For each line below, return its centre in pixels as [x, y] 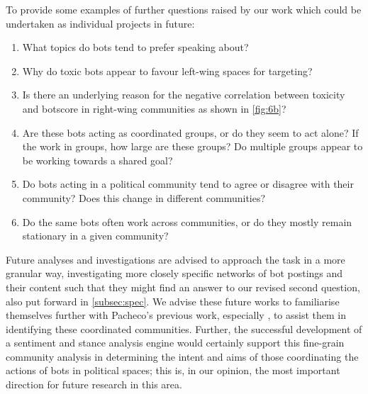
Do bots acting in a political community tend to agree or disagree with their [188, 184]
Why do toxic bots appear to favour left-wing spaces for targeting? [167, 71]
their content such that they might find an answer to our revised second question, [183, 287]
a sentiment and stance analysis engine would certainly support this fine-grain [175, 343]
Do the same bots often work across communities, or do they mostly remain [187, 221]
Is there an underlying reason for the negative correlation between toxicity [184, 95]
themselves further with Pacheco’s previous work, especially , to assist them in [176, 315]
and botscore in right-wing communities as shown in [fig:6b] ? [154, 108]
